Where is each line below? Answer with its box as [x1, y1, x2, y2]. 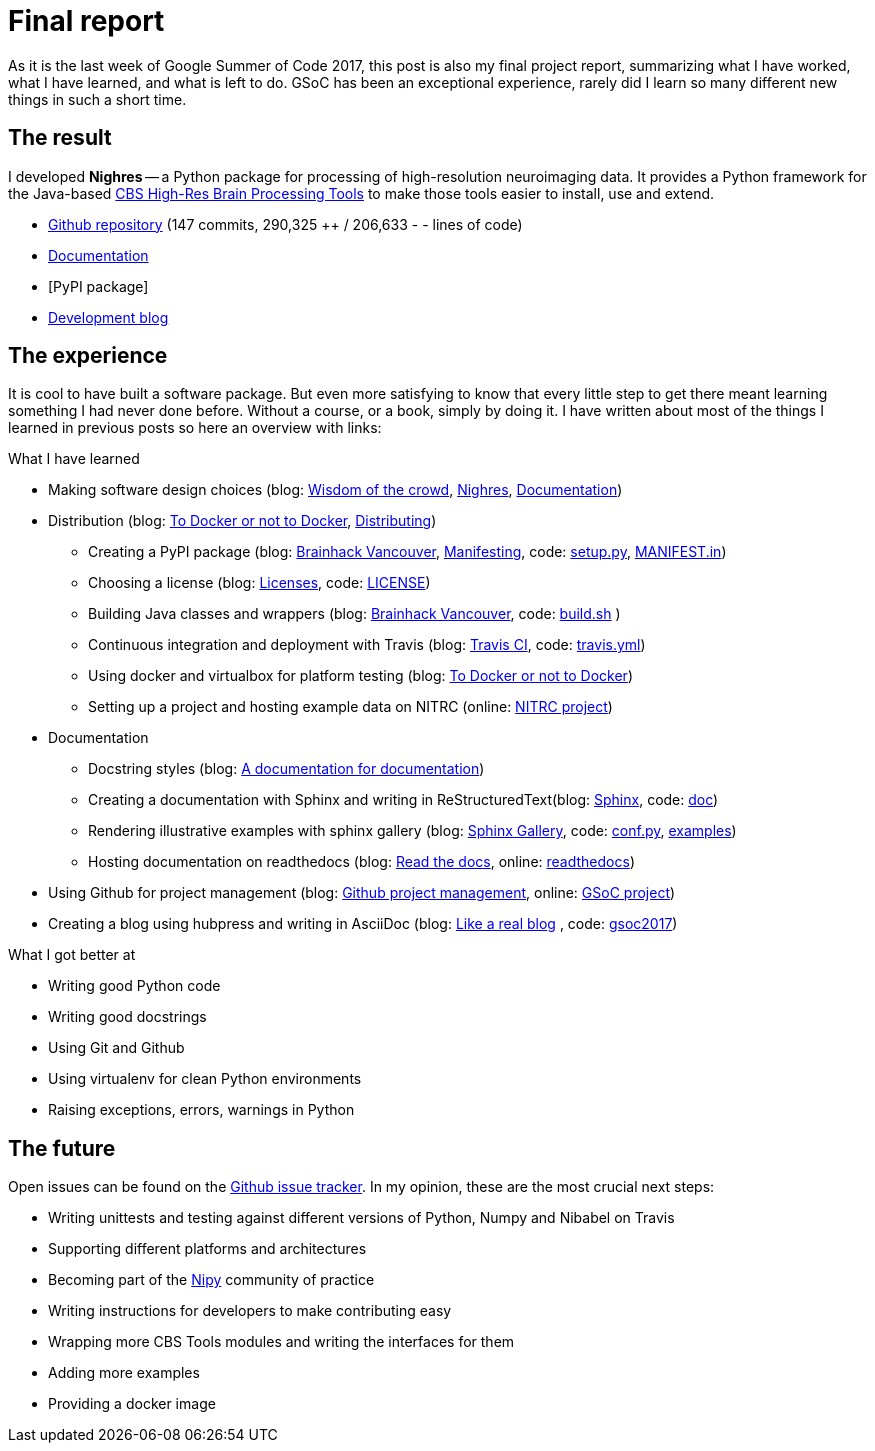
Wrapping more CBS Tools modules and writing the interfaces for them [48, 1333, 515, 1351]
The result [8, 125, 112, 151]
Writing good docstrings [48, 1008, 207, 1026]
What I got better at [8, 946, 136, 964]
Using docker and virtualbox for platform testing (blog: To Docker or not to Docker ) [88, 667, 633, 685]
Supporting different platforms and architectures [48, 1240, 367, 1258]
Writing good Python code [48, 977, 221, 995]
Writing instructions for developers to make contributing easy [48, 1302, 452, 1320]
